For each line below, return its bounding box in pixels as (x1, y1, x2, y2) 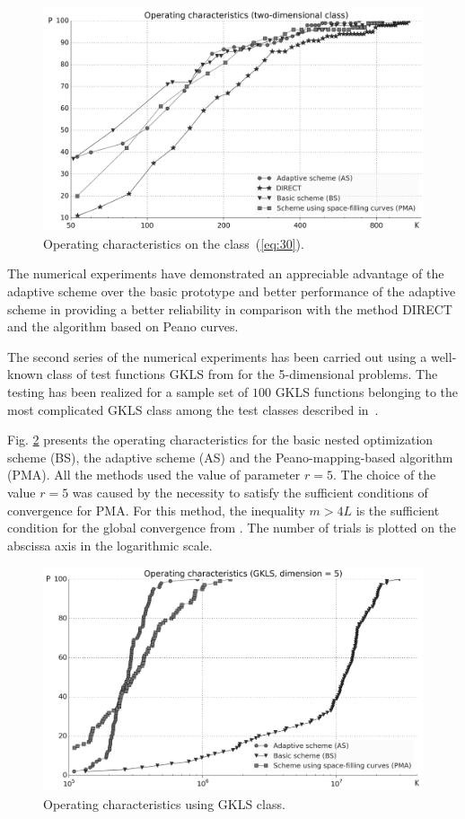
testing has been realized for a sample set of (7, 383, 249, 401)
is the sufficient (355, 500, 440, 519)
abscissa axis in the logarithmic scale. (7, 535, 213, 554)
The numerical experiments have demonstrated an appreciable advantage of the (7, 264, 444, 283)
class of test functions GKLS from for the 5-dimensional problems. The (47, 365, 438, 383)
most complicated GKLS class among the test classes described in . (7, 400, 379, 418)
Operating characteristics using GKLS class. (43, 794, 285, 813)
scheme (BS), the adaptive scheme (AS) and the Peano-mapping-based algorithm (7, 447, 453, 466)
